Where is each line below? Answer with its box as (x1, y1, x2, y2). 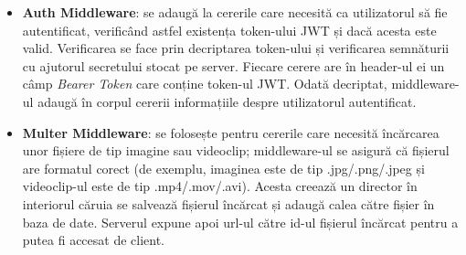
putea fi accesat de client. (22, 230, 165, 250)
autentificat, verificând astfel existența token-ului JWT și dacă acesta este (22, 20, 437, 39)
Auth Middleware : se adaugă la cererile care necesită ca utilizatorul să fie (22, 3, 448, 21)
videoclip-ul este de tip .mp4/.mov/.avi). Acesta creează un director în (22, 176, 418, 196)
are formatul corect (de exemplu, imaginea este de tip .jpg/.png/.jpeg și (22, 158, 425, 177)
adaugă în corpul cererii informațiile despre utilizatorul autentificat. (37, 91, 417, 111)
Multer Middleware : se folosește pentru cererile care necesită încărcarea (22, 122, 440, 142)
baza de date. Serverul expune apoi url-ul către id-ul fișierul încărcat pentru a (22, 212, 459, 231)
